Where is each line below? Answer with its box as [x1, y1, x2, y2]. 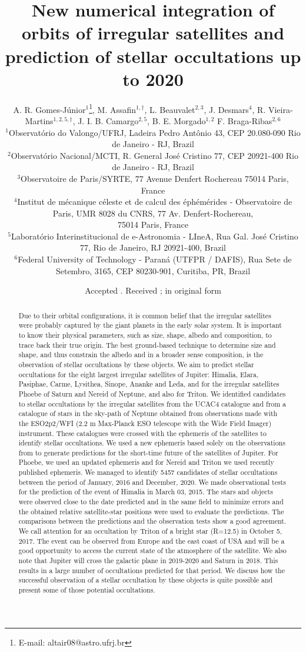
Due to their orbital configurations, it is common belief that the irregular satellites [18, 310, 271, 320]
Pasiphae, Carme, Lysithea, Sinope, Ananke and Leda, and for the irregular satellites [18, 379, 280, 389]
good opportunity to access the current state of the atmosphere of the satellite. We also [18, 545, 287, 555]
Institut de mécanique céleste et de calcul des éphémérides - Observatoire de [17, 195, 292, 208]
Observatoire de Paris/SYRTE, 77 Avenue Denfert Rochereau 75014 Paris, [21, 172, 289, 184]
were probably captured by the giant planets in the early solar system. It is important [18, 320, 282, 330]
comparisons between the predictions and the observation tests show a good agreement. [18, 516, 287, 526]
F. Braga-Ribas [217, 114, 272, 127]
